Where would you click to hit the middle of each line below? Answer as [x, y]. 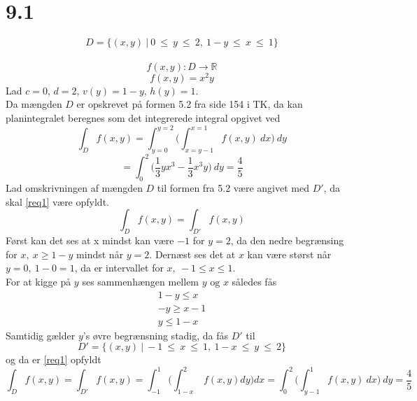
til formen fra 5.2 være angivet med [233, 188]
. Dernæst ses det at [192, 254]
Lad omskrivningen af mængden [74, 188]
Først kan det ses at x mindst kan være [90, 240]
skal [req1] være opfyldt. [57, 201]
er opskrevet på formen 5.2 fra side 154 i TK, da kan [190, 104]
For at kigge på [38, 281]
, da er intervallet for [119, 268]
